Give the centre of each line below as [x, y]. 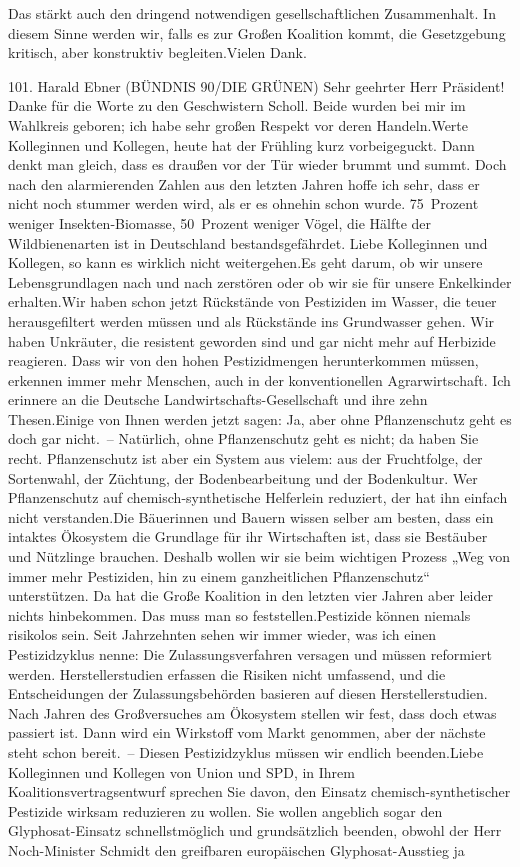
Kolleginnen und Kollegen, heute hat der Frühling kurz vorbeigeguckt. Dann [241, 144]
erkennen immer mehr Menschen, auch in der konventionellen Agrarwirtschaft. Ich [259, 379]
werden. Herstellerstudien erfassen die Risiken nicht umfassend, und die [227, 673]
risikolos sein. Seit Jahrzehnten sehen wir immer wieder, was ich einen [222, 634]
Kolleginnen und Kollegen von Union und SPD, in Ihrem [181, 771]
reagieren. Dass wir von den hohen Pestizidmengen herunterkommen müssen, [243, 360]
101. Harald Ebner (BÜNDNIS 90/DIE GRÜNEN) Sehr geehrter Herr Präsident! [256, 85]
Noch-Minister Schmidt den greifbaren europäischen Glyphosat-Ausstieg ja [236, 849]
